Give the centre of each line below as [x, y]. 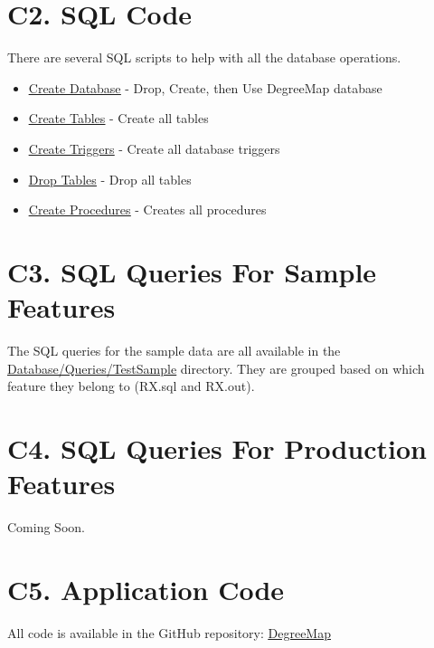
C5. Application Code [146, 589]
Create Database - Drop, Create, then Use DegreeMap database [205, 87]
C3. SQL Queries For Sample [192, 271]
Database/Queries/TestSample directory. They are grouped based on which [216, 368]
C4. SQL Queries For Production [217, 448]
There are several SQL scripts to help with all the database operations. [204, 57]
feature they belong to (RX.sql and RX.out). [131, 386]
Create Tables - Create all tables [118, 118]
